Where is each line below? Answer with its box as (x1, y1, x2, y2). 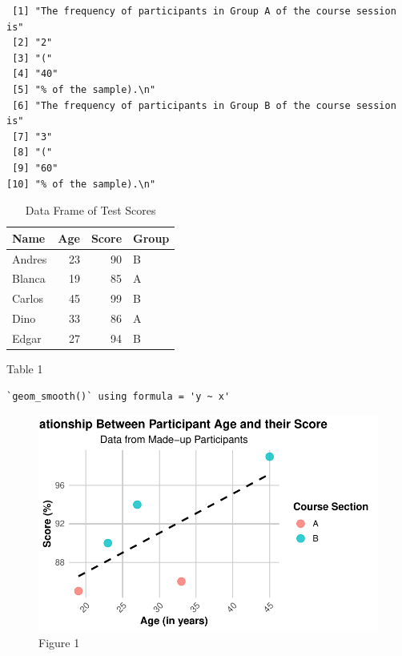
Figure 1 (38, 634, 80, 650)
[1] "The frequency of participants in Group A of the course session (12, 6, 396, 17)
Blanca (12, 270, 46, 287)
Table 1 (6, 360, 43, 377)
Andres (12, 250, 47, 267)
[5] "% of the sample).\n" (12, 83, 156, 95)
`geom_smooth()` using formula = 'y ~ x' (6, 390, 231, 402)
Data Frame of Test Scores (25, 202, 156, 219)
